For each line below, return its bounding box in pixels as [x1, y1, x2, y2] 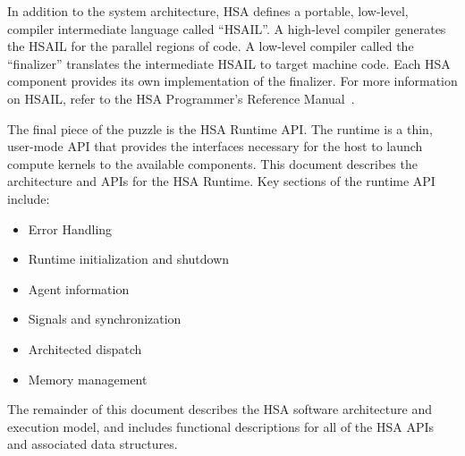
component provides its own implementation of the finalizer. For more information [7, 72, 458, 90]
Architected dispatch [28, 339, 142, 358]
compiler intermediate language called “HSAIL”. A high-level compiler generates [7, 19, 446, 38]
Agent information [28, 279, 130, 298]
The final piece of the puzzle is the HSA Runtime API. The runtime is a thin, [7, 119, 433, 138]
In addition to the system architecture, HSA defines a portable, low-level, [7, 2, 409, 20]
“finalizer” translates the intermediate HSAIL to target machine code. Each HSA [7, 54, 451, 72]
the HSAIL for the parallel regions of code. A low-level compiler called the [7, 37, 414, 55]
